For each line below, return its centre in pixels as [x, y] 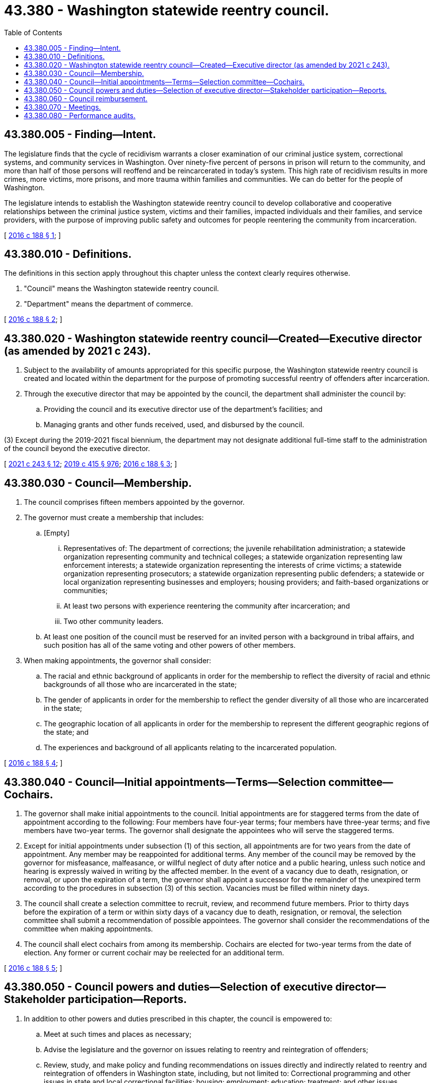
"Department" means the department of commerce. [108, 304]
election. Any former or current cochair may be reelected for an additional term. [154, 952]
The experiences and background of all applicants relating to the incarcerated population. [190, 748]
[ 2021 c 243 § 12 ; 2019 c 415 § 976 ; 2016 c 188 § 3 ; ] [91, 464]
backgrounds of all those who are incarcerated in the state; [140, 685]
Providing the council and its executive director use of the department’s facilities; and [183, 409]
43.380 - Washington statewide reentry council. [167, 10]
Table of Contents [33, 32]
